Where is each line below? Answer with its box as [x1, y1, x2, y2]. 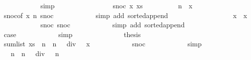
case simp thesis [3, 29, 141, 39]
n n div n [10, 48, 59, 58]
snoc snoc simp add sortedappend [40, 20, 185, 30]
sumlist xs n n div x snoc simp [3, 39, 202, 49]
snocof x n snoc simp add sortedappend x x [3, 10, 247, 20]
